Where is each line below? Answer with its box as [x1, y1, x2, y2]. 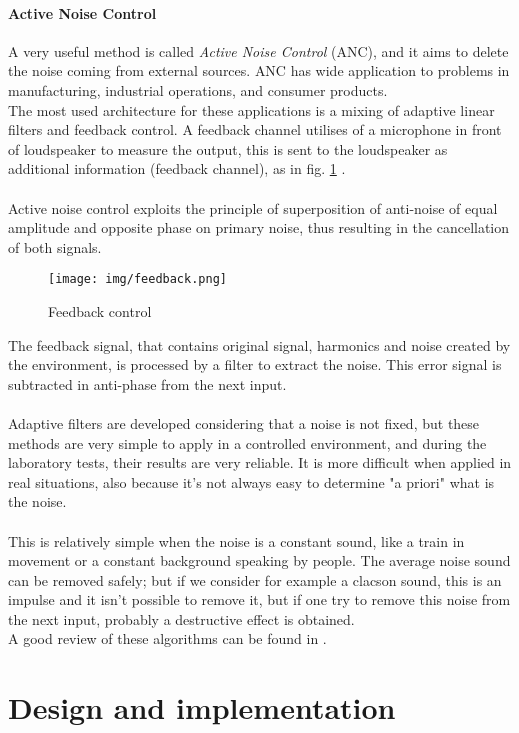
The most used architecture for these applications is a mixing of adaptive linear [8, 99, 495, 120]
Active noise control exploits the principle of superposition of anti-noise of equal [8, 197, 498, 218]
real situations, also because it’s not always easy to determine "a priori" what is [8, 471, 495, 492]
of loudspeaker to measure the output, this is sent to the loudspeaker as [8, 138, 448, 159]
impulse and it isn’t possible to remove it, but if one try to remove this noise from [8, 589, 511, 610]
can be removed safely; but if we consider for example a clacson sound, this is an [8, 569, 502, 590]
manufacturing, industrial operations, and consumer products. [8, 79, 388, 100]
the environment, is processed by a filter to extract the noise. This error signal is [8, 354, 502, 375]
